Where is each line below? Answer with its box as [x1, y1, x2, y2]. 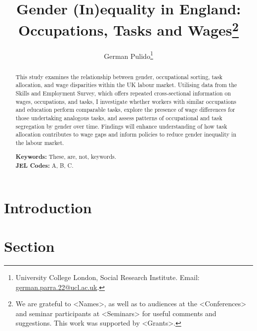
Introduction [4, 197, 92, 217]
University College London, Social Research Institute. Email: [15, 272, 200, 283]
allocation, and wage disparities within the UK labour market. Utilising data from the [15, 81, 237, 89]
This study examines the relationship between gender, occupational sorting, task [15, 72, 223, 81]
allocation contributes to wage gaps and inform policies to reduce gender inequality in [15, 130, 237, 139]
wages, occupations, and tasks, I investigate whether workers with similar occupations [15, 97, 236, 105]
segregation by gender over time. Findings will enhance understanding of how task [15, 122, 227, 130]
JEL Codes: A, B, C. [15, 161, 74, 170]
